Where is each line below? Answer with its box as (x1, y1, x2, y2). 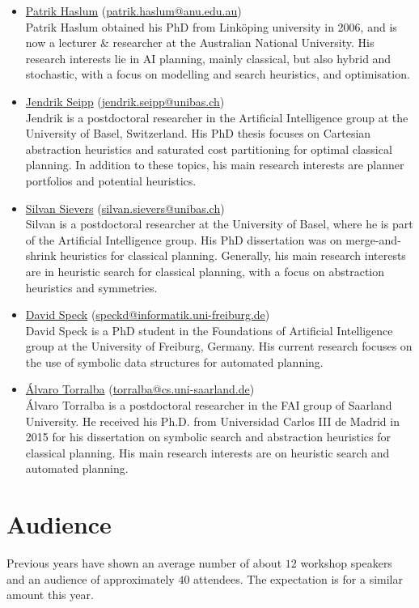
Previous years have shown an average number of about (6, 555, 282, 572)
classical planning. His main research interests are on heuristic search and (25, 444, 390, 461)
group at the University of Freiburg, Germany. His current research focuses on (25, 338, 413, 355)
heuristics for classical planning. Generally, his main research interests (60, 247, 406, 264)
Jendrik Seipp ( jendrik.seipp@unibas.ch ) (25, 92, 225, 109)
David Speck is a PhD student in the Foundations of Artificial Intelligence (25, 321, 393, 338)
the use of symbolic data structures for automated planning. (25, 353, 324, 370)
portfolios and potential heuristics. (25, 172, 197, 189)
